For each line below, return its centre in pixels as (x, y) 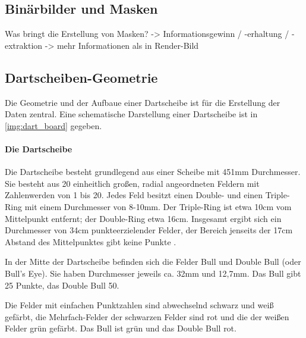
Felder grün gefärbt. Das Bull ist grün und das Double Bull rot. (121, 328)
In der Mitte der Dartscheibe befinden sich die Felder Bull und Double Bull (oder (153, 262)
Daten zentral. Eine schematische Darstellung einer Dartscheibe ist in (131, 114)
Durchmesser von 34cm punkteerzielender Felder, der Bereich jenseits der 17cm (149, 230)
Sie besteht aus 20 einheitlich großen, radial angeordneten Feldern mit (132, 183)
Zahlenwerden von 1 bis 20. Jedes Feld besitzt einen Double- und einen (134, 195)
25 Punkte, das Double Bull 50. (62, 285)
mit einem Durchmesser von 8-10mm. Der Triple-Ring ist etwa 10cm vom (158, 206)
